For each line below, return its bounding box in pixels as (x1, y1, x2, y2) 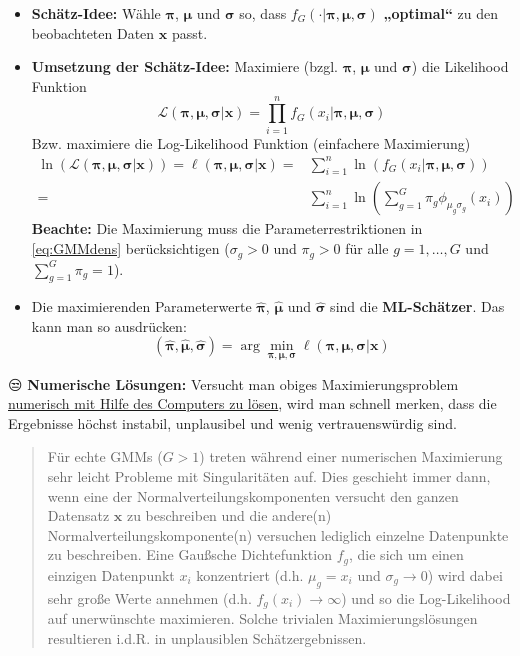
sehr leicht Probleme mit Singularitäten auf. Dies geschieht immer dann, (47, 466, 491, 487)
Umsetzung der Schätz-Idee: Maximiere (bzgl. (31, 56, 338, 77)
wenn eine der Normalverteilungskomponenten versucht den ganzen (47, 485, 459, 506)
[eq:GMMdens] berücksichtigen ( (31, 238, 230, 259)
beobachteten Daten (31, 22, 155, 43)
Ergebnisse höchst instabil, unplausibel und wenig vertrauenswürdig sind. (8, 412, 457, 433)
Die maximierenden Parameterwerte (31, 296, 252, 317)
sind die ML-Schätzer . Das (330, 296, 505, 317)
